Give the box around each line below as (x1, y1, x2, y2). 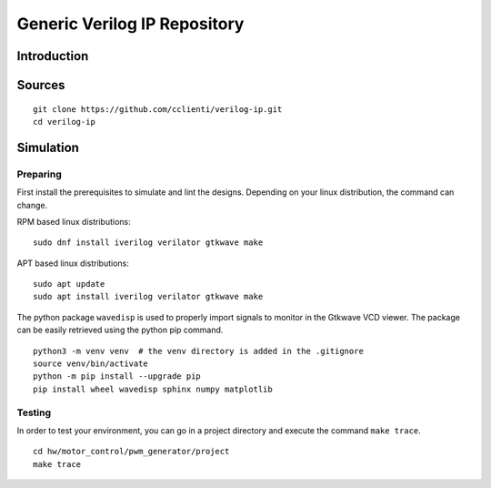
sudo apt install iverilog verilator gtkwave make (33, 291, 264, 302)
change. (16, 199, 48, 210)
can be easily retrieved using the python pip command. (16, 324, 224, 336)
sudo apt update (33, 279, 105, 290)
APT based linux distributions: (16, 258, 129, 269)
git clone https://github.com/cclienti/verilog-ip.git (33, 104, 283, 114)
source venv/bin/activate (33, 359, 149, 369)
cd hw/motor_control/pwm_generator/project (33, 446, 230, 457)
